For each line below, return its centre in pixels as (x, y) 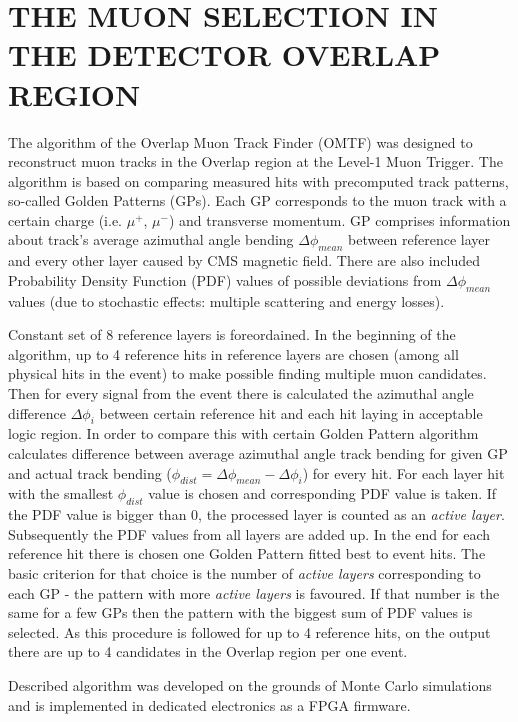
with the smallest (61, 493)
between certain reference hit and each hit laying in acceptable (291, 412)
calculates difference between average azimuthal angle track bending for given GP (258, 453)
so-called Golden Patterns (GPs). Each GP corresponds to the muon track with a (257, 200)
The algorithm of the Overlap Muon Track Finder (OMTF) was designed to (240, 141)
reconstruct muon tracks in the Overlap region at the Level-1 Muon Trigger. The (255, 161)
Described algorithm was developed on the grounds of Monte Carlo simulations (250, 684)
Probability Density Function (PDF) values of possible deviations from (225, 279)
